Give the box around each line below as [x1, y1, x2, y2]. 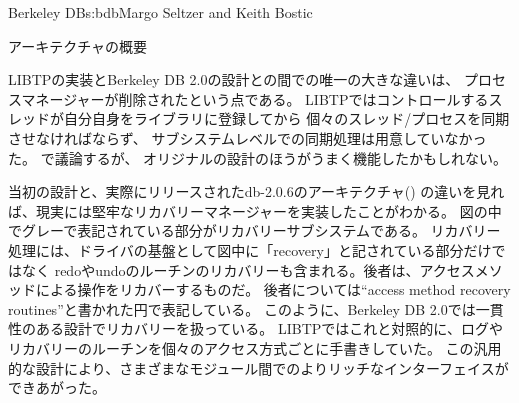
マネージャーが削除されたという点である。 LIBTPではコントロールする [21, 88, 489, 109]
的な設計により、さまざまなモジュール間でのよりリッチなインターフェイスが [8, 357, 509, 378]
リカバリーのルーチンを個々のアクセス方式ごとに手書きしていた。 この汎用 [8, 337, 502, 358]
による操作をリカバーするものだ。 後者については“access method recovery [35, 279, 511, 300]
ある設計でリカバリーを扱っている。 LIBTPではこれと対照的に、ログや [35, 318, 503, 339]
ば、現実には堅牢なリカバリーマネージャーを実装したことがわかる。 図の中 [8, 200, 502, 221]
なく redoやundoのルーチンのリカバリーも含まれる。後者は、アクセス [21, 259, 475, 280]
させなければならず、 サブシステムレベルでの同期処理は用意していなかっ [8, 127, 487, 148]
